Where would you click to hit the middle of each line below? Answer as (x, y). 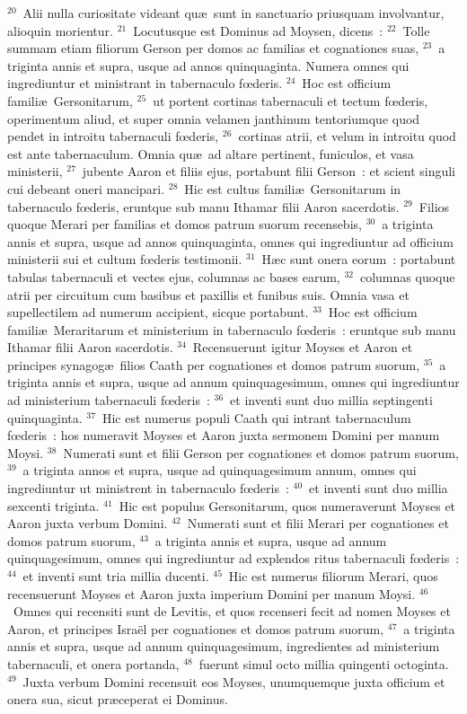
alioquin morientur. (60, 30)
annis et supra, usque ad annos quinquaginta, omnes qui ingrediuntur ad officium (230, 241)
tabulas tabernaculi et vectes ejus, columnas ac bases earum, (174, 276)
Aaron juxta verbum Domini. (88, 523)
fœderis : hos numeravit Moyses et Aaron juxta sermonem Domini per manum (224, 435)
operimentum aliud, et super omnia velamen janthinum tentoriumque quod (214, 118)
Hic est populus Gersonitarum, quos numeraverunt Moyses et (287, 505)
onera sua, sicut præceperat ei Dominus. (118, 699)
